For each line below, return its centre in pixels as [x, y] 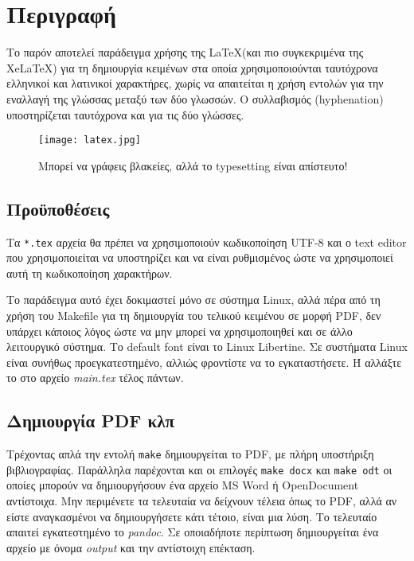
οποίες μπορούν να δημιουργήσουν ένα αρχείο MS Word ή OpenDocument [183, 485]
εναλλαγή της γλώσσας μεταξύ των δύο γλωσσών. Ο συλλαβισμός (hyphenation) [195, 98]
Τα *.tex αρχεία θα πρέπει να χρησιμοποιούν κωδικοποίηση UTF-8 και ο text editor [207, 242]
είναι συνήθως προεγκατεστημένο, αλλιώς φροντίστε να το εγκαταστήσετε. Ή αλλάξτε [204, 362]
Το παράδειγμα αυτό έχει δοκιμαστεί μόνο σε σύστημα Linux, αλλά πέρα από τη [193, 300]
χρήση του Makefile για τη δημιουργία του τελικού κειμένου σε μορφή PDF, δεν [194, 315]
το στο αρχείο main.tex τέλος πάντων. [95, 378]
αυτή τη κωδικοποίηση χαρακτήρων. [90, 273]
